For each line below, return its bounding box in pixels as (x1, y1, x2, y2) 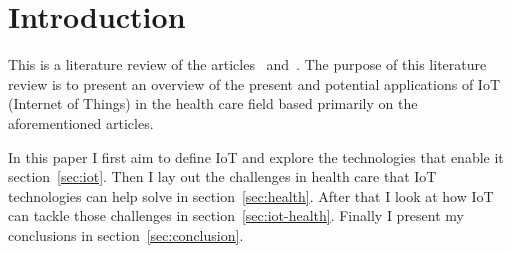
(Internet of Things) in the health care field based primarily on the (8, 93, 418, 114)
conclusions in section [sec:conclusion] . (8, 224, 244, 245)
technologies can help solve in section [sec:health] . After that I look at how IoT (8, 185, 494, 206)
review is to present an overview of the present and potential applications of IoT (8, 73, 500, 94)
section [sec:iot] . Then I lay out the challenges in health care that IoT (8, 166, 437, 187)
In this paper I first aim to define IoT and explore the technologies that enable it (8, 146, 504, 167)
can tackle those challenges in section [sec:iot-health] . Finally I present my (8, 205, 464, 226)
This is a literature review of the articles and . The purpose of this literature (8, 54, 487, 75)
